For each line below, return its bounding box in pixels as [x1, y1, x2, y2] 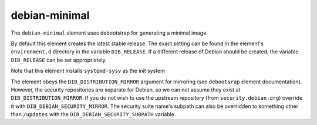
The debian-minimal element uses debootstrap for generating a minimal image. [11, 29, 208, 36]
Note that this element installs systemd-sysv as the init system [11, 67, 166, 75]
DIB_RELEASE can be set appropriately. [11, 56, 107, 63]
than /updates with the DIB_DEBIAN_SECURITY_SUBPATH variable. [11, 111, 176, 118]
